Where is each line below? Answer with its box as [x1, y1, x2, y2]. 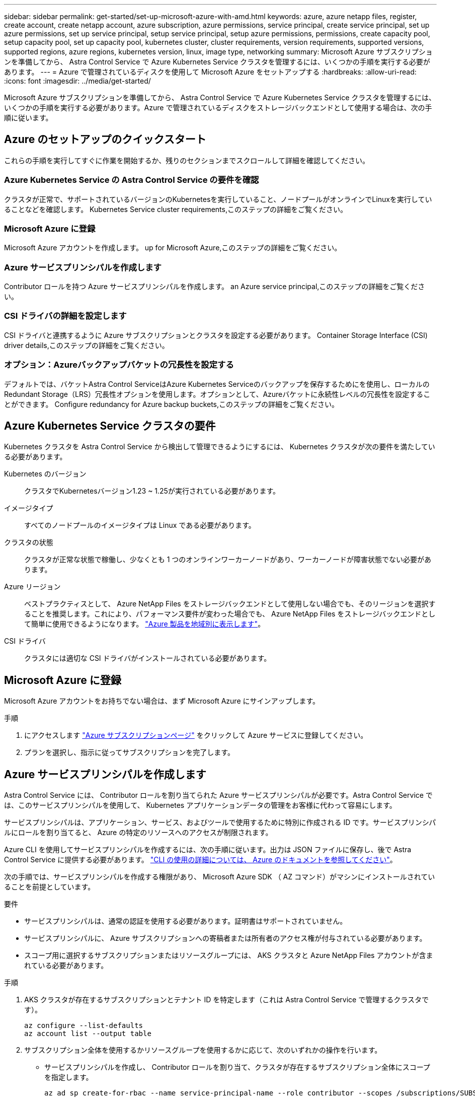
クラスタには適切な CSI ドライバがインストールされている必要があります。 [24, 654, 271, 663]
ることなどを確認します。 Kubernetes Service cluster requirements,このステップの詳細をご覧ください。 [4, 204, 347, 214]
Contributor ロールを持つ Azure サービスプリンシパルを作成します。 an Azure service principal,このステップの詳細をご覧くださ [4, 282, 425, 291]
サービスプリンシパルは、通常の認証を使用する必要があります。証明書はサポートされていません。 [24, 917, 347, 926]
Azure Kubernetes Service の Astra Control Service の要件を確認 [4, 175, 259, 185]
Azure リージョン [4, 582, 61, 591]
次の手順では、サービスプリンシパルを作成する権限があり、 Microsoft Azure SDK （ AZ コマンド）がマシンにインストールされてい [4, 872, 435, 881]
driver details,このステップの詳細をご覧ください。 [4, 340, 169, 350]
